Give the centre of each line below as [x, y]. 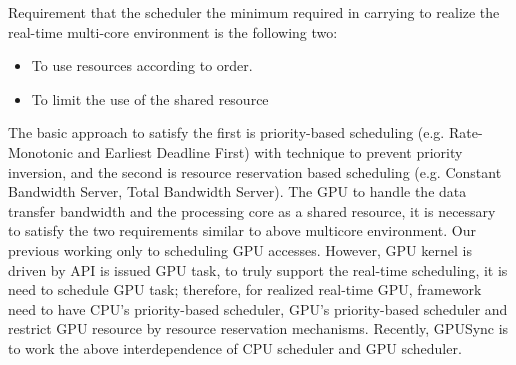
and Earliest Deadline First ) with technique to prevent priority [270, 151]
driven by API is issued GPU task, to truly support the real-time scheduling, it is [258, 269]
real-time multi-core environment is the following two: [173, 31]
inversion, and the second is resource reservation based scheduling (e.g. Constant [255, 171]
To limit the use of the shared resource [150, 98]
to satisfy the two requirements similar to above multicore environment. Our [242, 230]
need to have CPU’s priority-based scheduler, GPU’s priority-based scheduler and [258, 308]
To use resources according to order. [142, 65]
